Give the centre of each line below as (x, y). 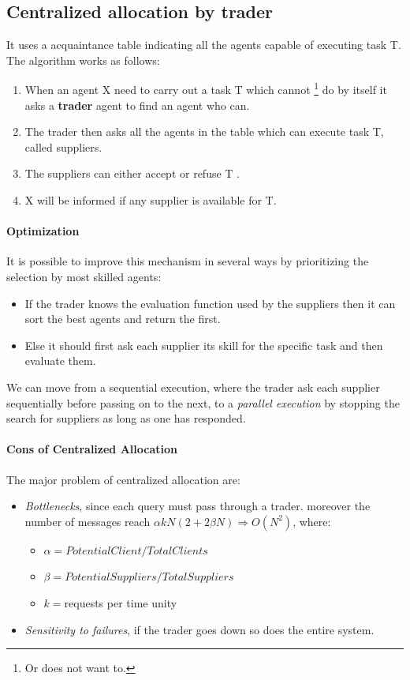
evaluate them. (60, 361)
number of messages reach (88, 521)
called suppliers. (63, 147)
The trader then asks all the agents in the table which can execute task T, (204, 131)
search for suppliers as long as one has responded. (126, 418)
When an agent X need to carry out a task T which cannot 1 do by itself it (206, 88)
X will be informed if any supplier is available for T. (151, 200)
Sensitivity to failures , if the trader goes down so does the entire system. (199, 629)
